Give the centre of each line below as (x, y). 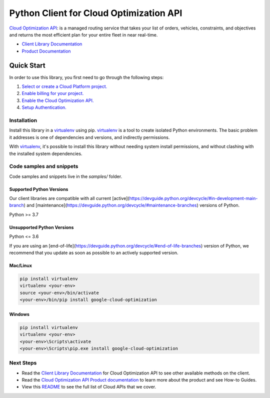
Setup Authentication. (44, 107)
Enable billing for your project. (53, 93)
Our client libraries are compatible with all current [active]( (69, 198)
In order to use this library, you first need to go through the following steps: (86, 77)
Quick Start (27, 65)
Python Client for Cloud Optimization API (96, 13)
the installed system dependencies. (46, 153)
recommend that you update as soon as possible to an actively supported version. (94, 252)
